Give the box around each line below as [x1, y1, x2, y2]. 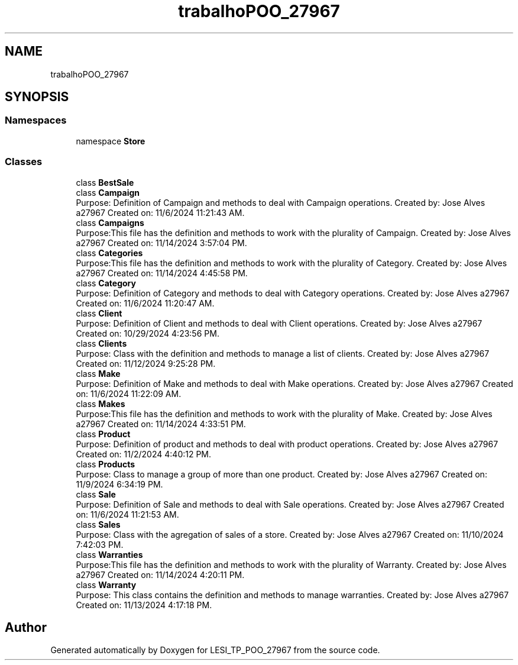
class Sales [76, 519, 121, 530]
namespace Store [76, 135, 145, 146]
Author [5, 619, 47, 635]
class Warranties [76, 549, 143, 560]
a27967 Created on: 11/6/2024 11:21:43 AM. [76, 207, 245, 218]
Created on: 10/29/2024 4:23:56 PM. [76, 328, 219, 338]
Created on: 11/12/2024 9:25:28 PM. [76, 358, 216, 369]
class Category [76, 277, 136, 288]
